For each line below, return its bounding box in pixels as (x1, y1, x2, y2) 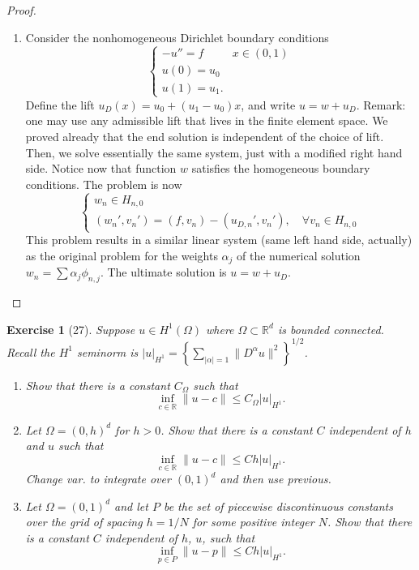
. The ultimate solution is (100, 264, 227, 281)
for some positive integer (192, 513, 314, 530)
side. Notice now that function (25, 160, 177, 177)
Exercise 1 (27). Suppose (6, 320, 135, 337)
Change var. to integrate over (25, 470, 171, 487)
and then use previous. (220, 470, 331, 487)
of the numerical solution (237, 246, 361, 264)
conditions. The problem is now (25, 175, 182, 192)
